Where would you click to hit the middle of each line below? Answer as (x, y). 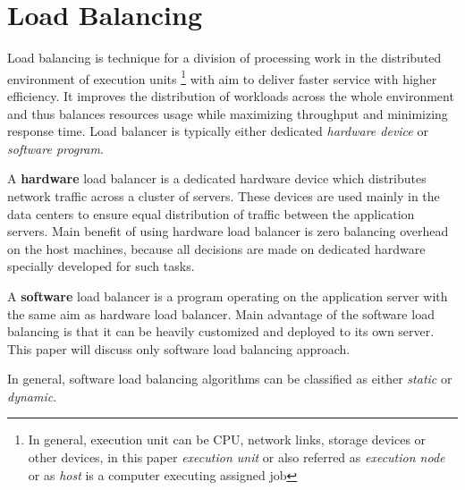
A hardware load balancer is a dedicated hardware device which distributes (217, 178)
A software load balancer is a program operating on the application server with (228, 296)
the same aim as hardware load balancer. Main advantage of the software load (221, 313)
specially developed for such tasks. (101, 266)
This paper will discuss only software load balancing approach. (179, 348)
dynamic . (32, 396)
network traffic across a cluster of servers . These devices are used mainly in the (224, 195)
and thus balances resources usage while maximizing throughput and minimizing (228, 113)
